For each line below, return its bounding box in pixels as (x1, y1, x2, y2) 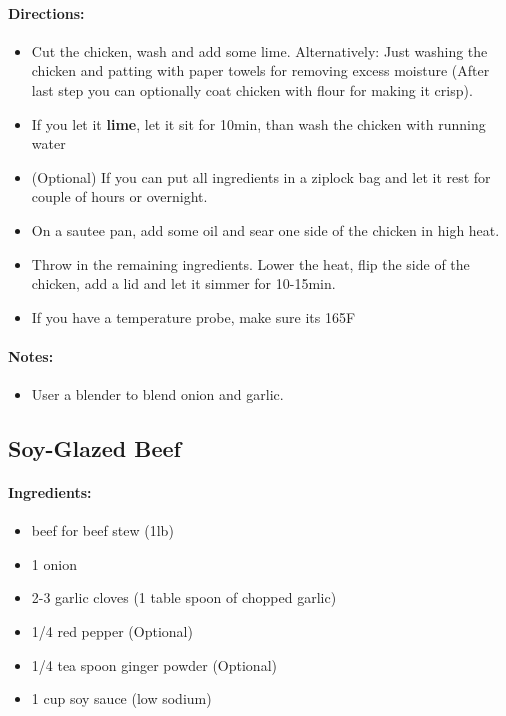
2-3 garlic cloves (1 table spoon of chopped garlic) (31, 587, 337, 608)
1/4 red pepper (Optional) (31, 621, 193, 642)
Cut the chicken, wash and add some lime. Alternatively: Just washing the (31, 40, 488, 61)
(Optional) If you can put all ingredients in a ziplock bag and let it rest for (31, 166, 491, 187)
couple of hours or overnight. (31, 186, 208, 207)
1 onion (31, 553, 77, 574)
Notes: (8, 345, 54, 366)
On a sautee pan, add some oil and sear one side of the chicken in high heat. (31, 219, 500, 240)
